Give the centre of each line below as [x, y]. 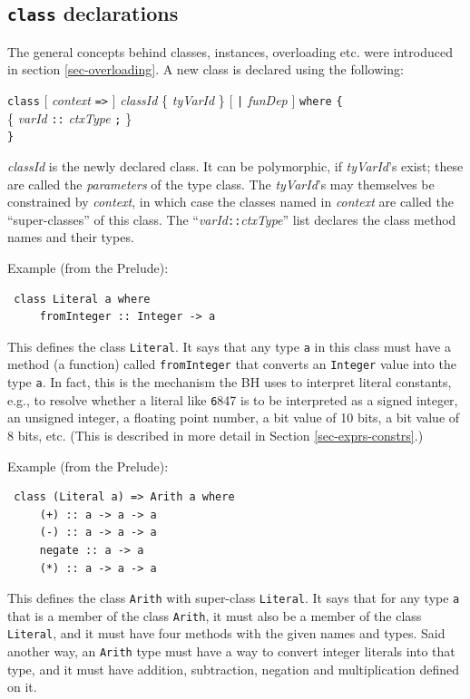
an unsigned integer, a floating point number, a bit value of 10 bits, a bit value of [234, 417]
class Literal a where [82, 299]
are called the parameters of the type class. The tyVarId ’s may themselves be [221, 184]
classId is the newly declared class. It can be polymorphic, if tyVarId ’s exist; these [235, 165]
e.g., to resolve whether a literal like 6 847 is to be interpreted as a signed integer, [233, 399]
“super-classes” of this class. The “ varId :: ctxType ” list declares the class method [232, 219]
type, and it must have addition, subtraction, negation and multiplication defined [234, 669]
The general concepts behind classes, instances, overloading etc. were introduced [230, 51]
